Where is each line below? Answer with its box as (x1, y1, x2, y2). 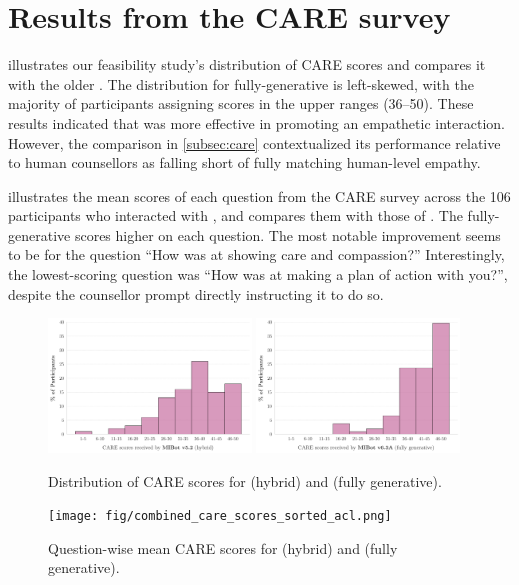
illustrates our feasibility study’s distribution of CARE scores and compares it (8, 54, 486, 75)
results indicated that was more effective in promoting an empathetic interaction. (8, 112, 505, 133)
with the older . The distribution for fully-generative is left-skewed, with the (8, 73, 474, 94)
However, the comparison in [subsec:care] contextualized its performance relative (8, 132, 501, 153)
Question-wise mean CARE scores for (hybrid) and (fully (48, 537, 398, 558)
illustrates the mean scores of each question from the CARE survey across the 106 (8, 185, 511, 206)
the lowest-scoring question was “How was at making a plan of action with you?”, (8, 264, 508, 285)
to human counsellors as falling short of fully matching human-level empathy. (8, 152, 481, 173)
